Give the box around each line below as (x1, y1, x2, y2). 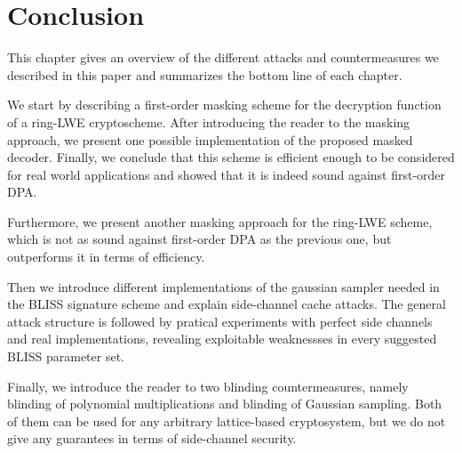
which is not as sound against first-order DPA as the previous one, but (7, 230, 392, 248)
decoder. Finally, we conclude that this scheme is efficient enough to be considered (7, 148, 455, 166)
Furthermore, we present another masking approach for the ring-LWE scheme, (7, 212, 433, 231)
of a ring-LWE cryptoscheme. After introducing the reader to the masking (7, 112, 410, 131)
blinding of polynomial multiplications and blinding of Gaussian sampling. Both (7, 394, 442, 413)
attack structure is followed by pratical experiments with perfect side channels (7, 311, 433, 330)
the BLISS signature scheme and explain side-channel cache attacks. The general (7, 295, 446, 313)
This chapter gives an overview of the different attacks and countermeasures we (7, 48, 439, 67)
